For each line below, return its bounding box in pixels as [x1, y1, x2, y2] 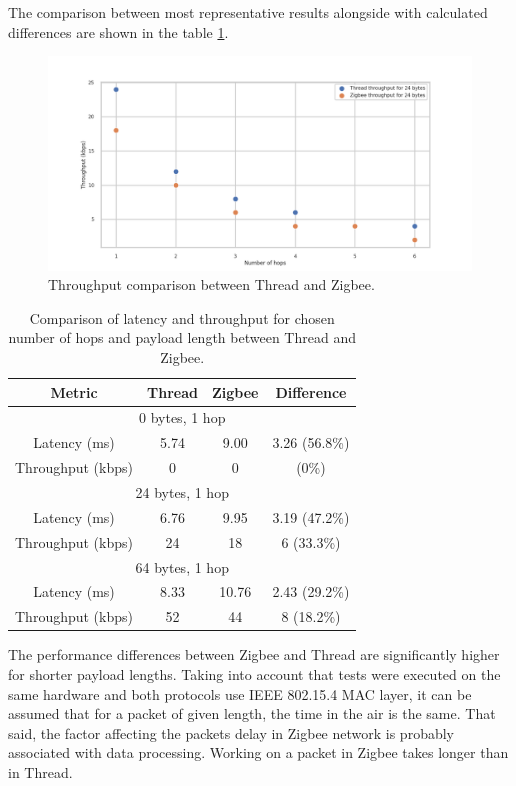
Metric [50, 381, 98, 402]
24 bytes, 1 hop [135, 482, 229, 503]
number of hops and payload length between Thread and [8, 327, 356, 348]
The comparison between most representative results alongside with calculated [8, 2, 488, 22]
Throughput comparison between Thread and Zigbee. [48, 274, 375, 295]
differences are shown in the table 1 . [8, 21, 229, 42]
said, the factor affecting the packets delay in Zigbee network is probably [8, 722, 454, 743]
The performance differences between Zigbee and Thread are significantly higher [8, 644, 500, 665]
